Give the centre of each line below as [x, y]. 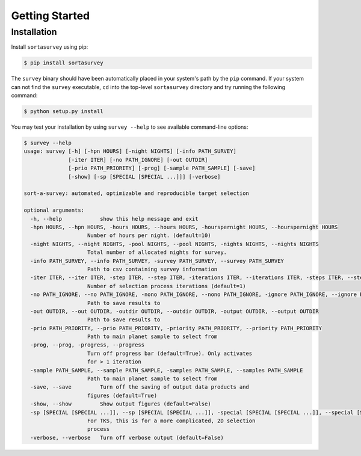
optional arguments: [54, 210]
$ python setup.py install [63, 112]
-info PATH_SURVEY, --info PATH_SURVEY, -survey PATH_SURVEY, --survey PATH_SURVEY [157, 261]
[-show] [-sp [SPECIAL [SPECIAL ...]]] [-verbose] [144, 177]
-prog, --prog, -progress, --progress [87, 345]
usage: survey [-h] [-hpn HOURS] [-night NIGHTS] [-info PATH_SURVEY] [130, 151]
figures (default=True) [122, 395]
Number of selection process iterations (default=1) [167, 286]
